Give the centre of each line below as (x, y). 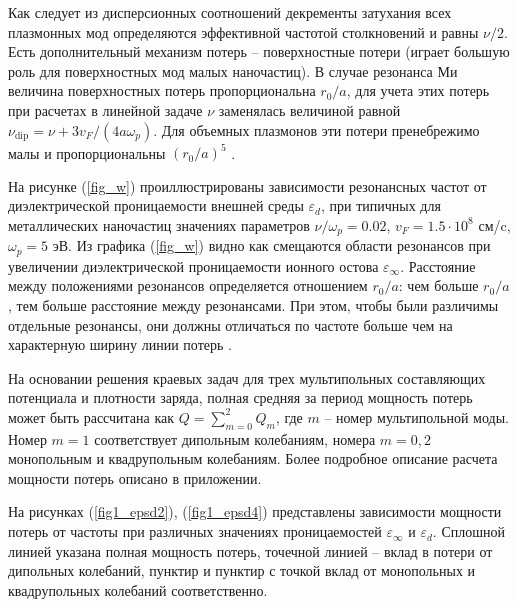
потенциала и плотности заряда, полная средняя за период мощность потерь (240, 397)
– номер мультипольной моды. (416, 416)
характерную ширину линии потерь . (120, 344)
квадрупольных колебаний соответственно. (138, 589)
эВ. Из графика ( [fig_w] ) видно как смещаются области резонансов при (271, 245)
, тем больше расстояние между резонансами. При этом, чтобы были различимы (253, 304)
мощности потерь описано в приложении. (135, 477)
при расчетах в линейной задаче (105, 109)
